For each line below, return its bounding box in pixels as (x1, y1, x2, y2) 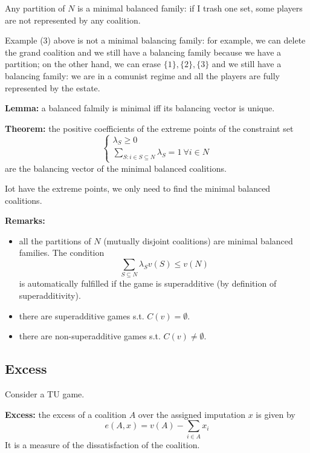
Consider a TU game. (5, 387, 85, 400)
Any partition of (5, 2, 65, 14)
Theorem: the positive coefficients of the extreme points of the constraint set (5, 122, 294, 134)
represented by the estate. (5, 81, 100, 94)
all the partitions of (19, 234, 91, 247)
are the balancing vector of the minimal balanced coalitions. (5, 161, 227, 174)
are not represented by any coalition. (5, 13, 141, 26)
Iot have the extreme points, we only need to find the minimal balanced (5, 182, 271, 195)
